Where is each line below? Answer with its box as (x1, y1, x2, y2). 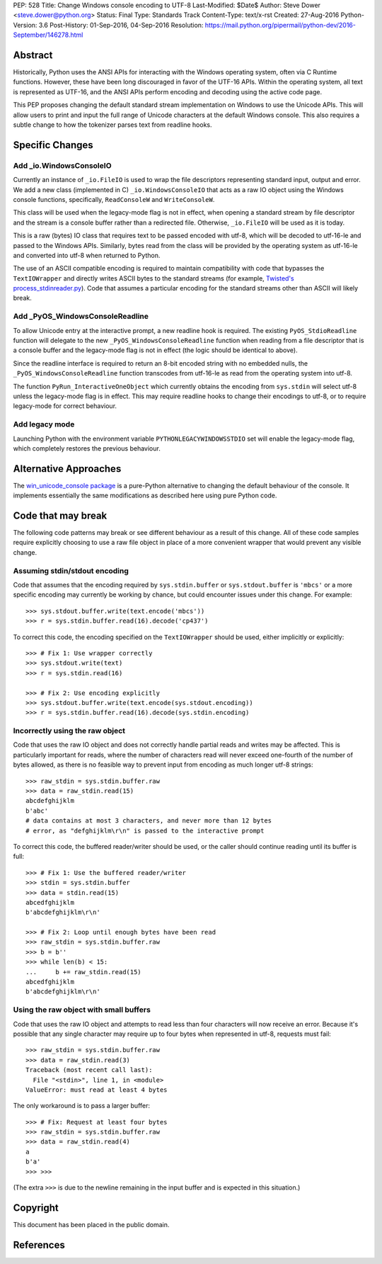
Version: (13, 21, 37, 29)
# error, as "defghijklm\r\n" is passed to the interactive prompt (25, 826, 265, 835)
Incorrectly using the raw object (13, 726, 126, 736)
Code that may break (13, 510, 108, 521)
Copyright (13, 1202, 59, 1214)
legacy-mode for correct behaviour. (13, 402, 117, 410)
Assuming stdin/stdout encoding (13, 565, 129, 575)
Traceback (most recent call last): (25, 1066, 153, 1074)
